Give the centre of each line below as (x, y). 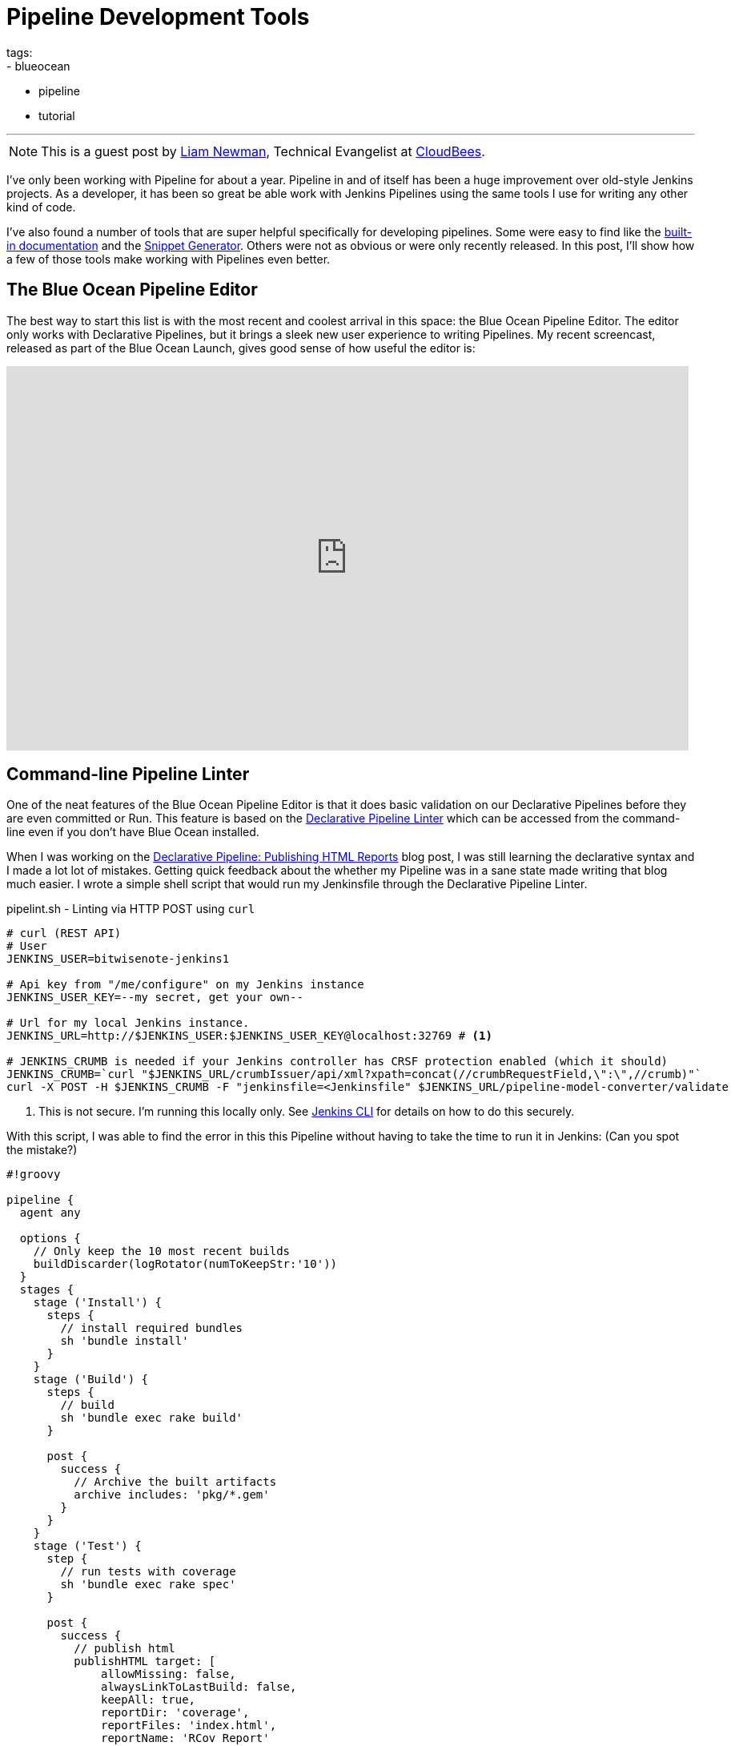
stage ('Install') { (97, 1303)
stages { (47, 1290)
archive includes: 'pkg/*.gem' (172, 1495)
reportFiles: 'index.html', (189, 1726)
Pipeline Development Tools (158, 17)
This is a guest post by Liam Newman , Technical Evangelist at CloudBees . (263, 151)
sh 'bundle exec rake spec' (148, 1585)
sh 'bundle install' (125, 1341)
